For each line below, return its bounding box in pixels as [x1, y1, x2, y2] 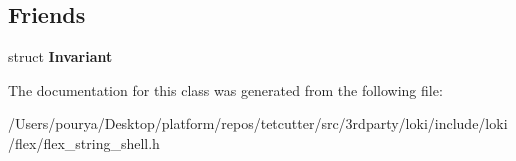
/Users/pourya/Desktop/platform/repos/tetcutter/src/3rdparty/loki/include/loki [8, 113, 508, 134]
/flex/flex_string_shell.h [8, 132, 160, 153]
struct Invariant [8, 46, 113, 67]
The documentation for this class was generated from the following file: [8, 79, 443, 100]
